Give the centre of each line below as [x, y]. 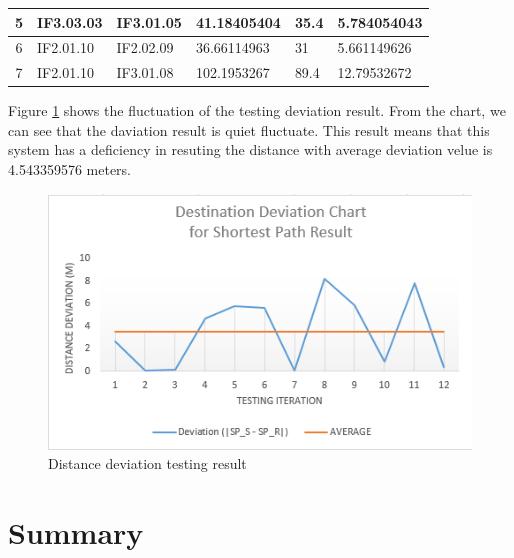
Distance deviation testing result [147, 463]
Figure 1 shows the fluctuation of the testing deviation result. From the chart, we [257, 110]
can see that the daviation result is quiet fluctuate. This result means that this [249, 129]
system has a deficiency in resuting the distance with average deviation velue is [250, 149]
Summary [76, 532]
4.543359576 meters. [69, 169]
